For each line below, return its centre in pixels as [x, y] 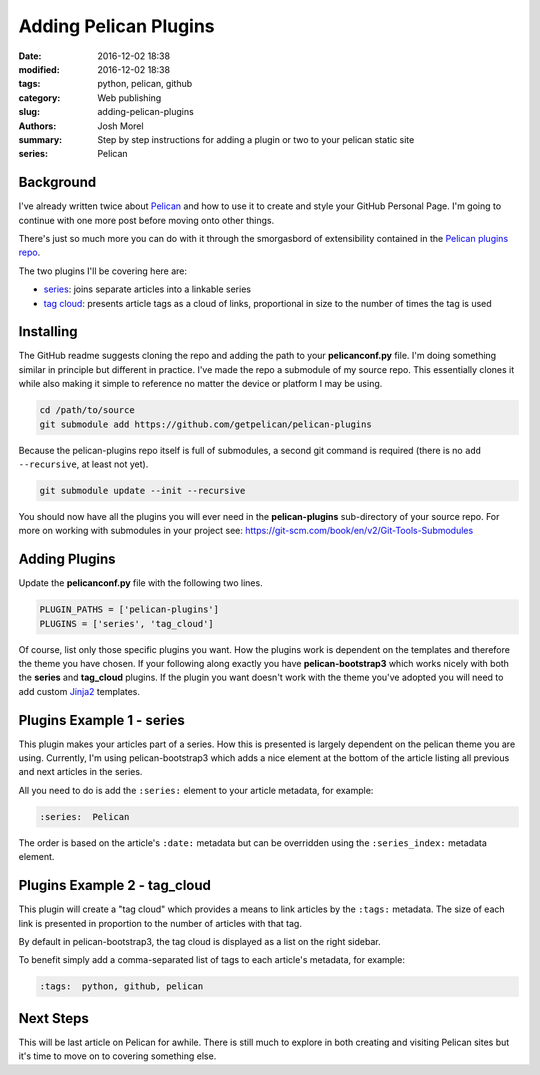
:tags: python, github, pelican [121, 986]
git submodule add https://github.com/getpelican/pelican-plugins [205, 424]
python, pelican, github [145, 84]
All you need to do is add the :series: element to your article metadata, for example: [196, 790]
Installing [48, 331]
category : [39, 97]
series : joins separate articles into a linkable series [147, 289]
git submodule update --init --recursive [142, 490]
